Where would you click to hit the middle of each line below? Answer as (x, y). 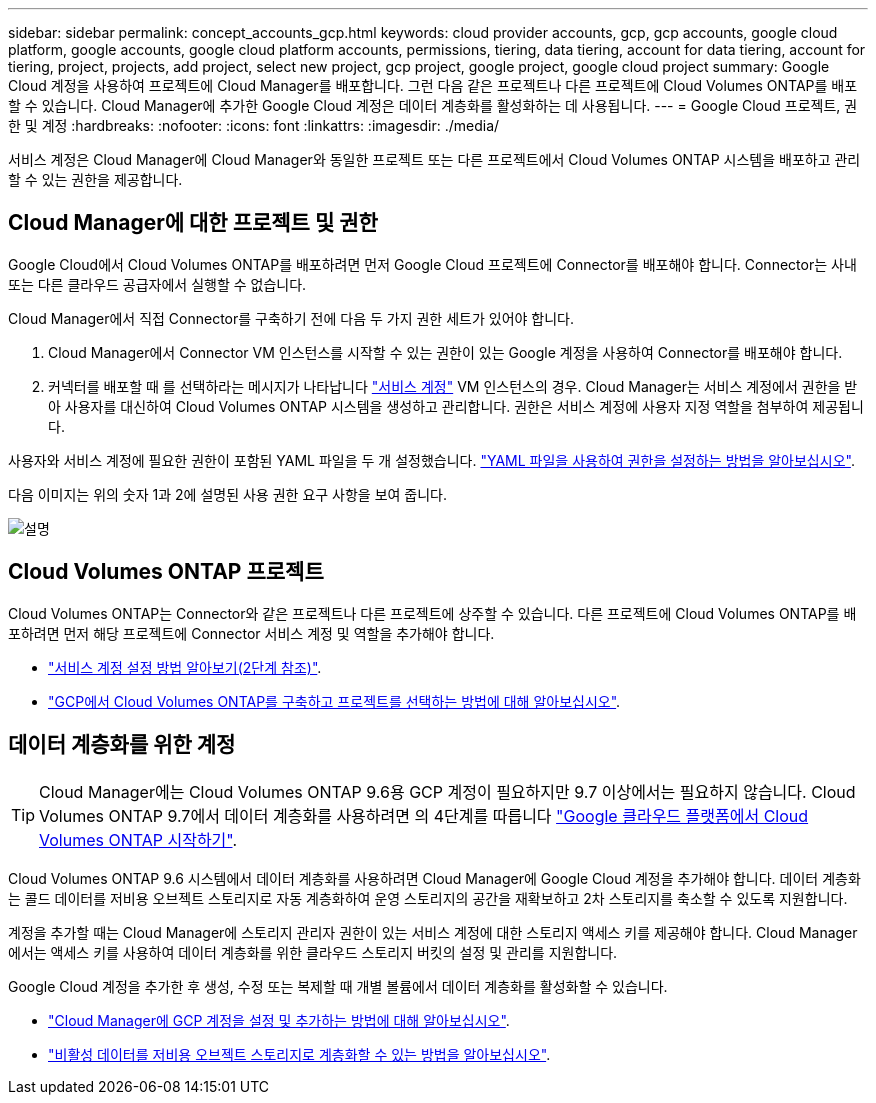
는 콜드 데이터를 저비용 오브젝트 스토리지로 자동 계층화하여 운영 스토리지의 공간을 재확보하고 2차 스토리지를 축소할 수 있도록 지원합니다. (428, 898)
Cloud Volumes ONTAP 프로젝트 (166, 572)
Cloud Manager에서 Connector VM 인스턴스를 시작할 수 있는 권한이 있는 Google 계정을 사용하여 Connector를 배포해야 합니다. (445, 352)
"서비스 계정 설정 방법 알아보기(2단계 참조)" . (185, 667)
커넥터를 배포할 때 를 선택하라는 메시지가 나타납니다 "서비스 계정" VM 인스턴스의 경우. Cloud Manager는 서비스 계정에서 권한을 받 (453, 386)
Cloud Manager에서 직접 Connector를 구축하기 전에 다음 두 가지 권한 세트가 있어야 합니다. (291, 318)
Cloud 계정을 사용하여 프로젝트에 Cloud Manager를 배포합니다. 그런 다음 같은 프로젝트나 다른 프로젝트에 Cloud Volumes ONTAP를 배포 (433, 85)
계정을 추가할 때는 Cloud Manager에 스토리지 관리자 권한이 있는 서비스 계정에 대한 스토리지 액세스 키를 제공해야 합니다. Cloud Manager (433, 932)
